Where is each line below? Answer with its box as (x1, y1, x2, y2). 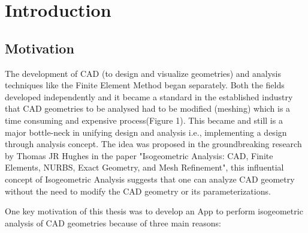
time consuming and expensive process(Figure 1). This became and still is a (5, 113, 283, 126)
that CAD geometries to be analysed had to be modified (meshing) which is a (5, 102, 291, 115)
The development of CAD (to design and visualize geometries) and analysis (5, 67, 282, 79)
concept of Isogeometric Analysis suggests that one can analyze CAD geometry (5, 172, 295, 185)
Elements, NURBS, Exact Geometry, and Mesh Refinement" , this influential (5, 161, 284, 174)
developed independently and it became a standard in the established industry (5, 90, 293, 103)
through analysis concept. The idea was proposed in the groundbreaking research (5, 138, 302, 150)
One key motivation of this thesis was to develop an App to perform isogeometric (5, 205, 303, 217)
